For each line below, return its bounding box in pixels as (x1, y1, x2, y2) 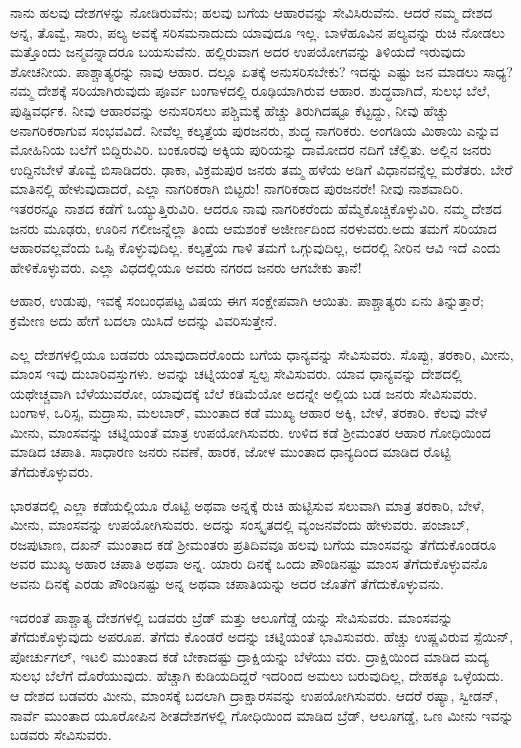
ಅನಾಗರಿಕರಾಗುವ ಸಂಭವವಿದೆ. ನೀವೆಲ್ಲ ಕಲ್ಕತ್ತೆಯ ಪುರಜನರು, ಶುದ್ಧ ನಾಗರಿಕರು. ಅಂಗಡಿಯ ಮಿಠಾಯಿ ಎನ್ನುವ (10, 119, 499, 140)
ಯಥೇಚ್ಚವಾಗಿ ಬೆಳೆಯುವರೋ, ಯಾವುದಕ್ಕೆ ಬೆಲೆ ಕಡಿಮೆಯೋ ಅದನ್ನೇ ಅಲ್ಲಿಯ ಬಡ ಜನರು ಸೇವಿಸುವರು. (10, 382, 478, 403)
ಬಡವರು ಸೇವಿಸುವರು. (10, 724, 112, 745)
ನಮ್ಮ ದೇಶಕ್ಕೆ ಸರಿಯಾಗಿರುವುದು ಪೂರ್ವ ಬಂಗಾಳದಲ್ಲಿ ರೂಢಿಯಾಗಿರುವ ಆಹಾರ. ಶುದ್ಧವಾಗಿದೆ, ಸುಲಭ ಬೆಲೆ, (10, 80, 491, 101)
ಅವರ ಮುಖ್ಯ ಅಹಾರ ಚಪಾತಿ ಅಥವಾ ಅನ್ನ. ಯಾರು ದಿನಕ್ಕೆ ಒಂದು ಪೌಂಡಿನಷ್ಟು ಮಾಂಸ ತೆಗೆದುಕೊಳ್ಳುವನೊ (10, 553, 488, 574)
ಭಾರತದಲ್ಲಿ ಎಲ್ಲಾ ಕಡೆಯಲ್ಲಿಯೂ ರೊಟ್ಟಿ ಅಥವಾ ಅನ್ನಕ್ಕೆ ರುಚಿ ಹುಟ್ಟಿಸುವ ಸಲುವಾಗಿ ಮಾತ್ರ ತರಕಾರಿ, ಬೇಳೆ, (10, 494, 485, 515)
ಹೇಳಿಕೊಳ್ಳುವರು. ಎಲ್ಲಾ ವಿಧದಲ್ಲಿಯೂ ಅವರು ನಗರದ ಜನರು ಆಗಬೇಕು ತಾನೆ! (10, 256, 362, 277)
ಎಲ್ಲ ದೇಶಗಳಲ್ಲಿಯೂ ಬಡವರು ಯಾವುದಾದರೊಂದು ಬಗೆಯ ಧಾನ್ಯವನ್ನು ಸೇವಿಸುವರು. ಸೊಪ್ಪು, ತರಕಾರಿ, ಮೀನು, (10, 343, 514, 364)
